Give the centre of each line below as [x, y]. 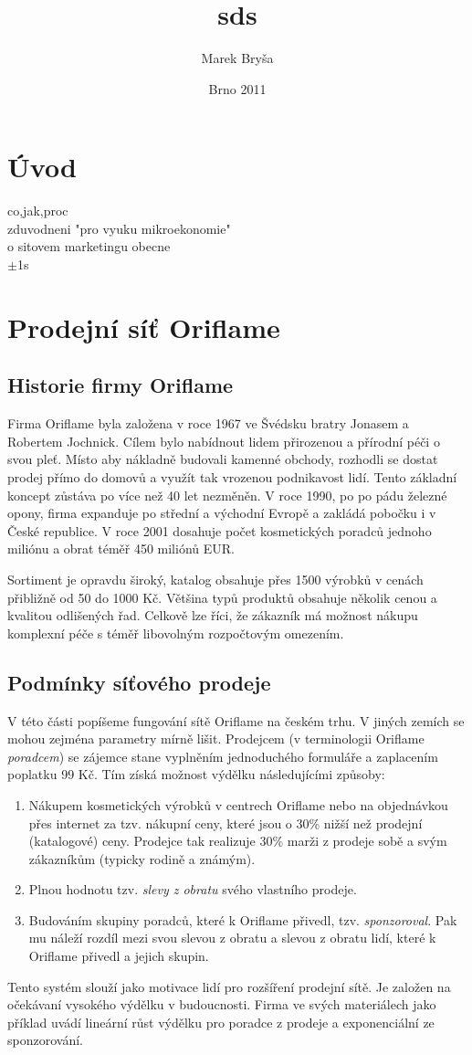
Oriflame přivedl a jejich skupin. [119, 956]
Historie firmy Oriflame [121, 385]
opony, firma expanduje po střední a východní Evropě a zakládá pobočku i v [222, 513]
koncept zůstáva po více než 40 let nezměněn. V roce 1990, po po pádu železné [227, 495]
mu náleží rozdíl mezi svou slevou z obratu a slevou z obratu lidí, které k [232, 938]
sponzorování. [45, 1040]
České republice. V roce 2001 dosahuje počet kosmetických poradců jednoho [220, 530]
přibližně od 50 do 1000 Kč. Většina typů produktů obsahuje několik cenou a [222, 597]
